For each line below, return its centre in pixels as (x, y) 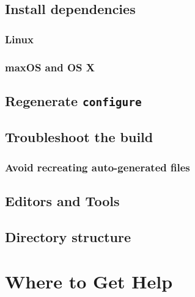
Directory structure (68, 236)
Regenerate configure (73, 100)
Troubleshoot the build (79, 137)
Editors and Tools (62, 200)
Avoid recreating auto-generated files (97, 167)
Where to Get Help (89, 281)
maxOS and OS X (50, 67)
